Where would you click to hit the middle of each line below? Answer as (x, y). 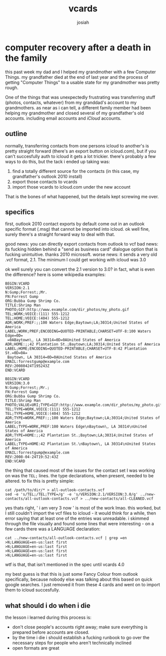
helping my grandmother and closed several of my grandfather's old (75, 113)
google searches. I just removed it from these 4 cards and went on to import (83, 585)
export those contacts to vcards (45, 182)
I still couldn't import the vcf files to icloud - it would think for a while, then (81, 513)
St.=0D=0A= (16, 353)
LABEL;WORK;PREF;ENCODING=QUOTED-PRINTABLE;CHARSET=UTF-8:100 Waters (78, 331)
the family (26, 58)
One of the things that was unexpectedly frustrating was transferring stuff (80, 97)
